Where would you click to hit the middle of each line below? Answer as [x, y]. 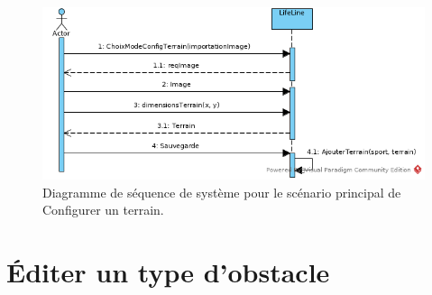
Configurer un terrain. [103, 210]
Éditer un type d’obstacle [168, 271]
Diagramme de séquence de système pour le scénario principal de [222, 192]
